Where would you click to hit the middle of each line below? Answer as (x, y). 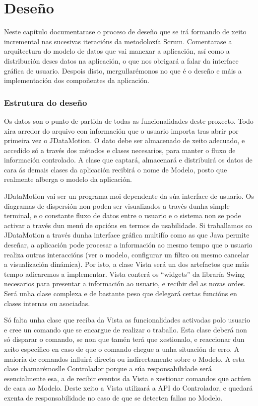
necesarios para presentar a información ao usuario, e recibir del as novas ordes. (125, 284)
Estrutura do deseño (46, 102)
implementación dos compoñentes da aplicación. (77, 80)
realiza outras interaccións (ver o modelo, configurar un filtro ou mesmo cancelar (127, 254)
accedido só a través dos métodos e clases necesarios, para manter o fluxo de (120, 150)
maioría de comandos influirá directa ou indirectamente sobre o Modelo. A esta (124, 359)
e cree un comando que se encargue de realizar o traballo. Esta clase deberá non (126, 329)
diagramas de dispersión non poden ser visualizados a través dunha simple (117, 205)
